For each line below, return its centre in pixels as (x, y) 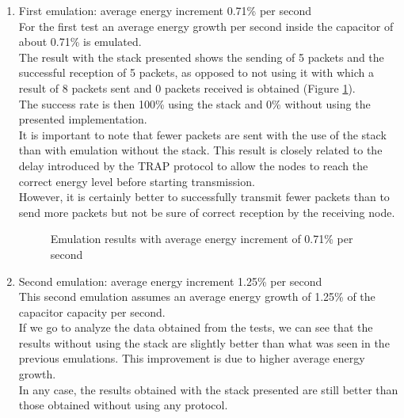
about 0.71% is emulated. (80, 42)
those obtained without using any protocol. (123, 405)
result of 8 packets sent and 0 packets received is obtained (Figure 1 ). (187, 87)
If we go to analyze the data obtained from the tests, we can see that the (196, 327)
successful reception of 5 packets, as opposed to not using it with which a (196, 72)
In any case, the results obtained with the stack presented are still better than (208, 389)
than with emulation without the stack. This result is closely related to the (200, 150)
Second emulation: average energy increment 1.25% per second (170, 281)
